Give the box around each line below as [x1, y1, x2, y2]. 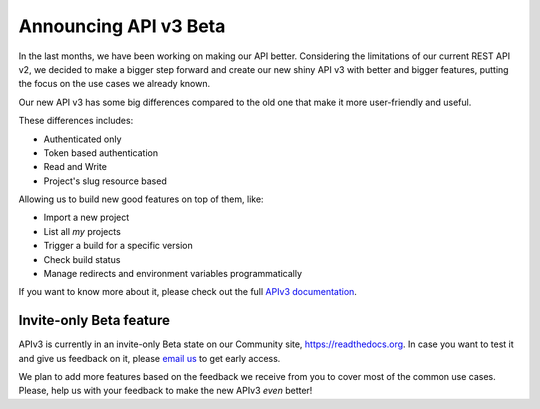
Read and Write [43, 161, 107, 173]
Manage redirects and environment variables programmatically [43, 268, 303, 280]
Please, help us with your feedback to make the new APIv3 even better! [18, 385, 313, 397]
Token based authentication [43, 146, 159, 159]
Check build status [43, 253, 121, 265]
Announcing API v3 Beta [18, 15, 226, 37]
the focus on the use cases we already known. [18, 78, 210, 90]
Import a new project [43, 211, 130, 224]
